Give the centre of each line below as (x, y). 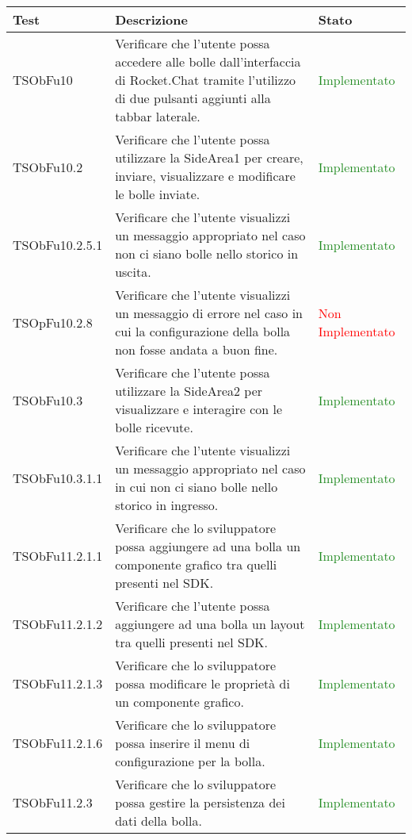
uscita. (133, 272)
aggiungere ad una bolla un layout (210, 624)
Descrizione (151, 19)
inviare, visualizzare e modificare (205, 176)
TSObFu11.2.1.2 (58, 624)
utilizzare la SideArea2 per (189, 391)
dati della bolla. (158, 821)
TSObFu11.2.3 (53, 802)
